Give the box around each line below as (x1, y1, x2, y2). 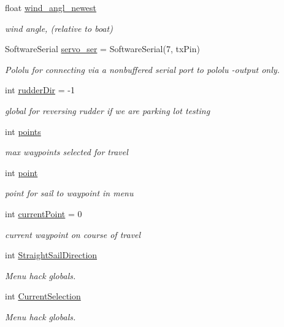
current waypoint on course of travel (5, 228, 141, 240)
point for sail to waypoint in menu (5, 187, 134, 199)
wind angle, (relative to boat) (5, 21, 113, 34)
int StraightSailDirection (5, 248, 98, 261)
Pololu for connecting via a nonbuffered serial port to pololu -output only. (5, 63, 280, 75)
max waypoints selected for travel (5, 145, 128, 158)
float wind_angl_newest (5, 1, 97, 13)
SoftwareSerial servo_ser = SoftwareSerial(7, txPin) (5, 42, 200, 55)
